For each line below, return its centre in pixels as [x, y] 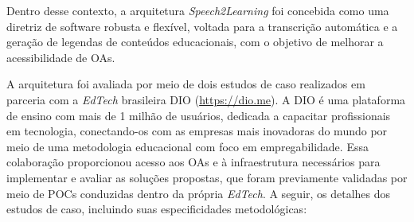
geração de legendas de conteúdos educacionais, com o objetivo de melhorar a [195, 42]
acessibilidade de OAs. [61, 57]
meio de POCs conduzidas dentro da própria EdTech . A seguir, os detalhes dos [199, 193]
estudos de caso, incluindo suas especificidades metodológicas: [157, 209]
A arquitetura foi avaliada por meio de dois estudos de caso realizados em [186, 84]
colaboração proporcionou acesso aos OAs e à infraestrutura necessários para [193, 162]
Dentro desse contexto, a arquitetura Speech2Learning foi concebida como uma [198, 10]
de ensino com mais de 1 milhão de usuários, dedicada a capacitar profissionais [199, 115]
